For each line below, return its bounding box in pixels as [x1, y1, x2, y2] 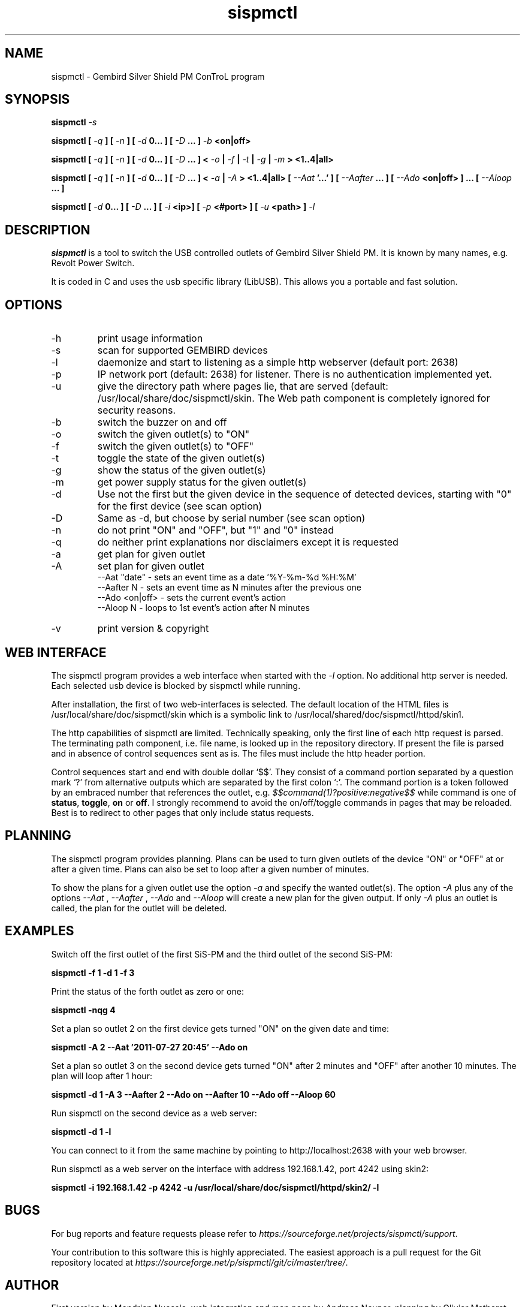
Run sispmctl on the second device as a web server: [51, 1107, 257, 1118]
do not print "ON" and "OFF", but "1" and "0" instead [97, 524, 334, 537]
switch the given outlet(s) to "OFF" [97, 440, 254, 453]
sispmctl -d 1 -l [51, 1126, 111, 1137]
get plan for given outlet [97, 548, 206, 561]
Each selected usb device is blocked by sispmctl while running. [51, 680, 301, 691]
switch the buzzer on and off [97, 416, 227, 429]
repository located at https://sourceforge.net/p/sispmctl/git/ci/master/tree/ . [51, 1257, 348, 1267]
